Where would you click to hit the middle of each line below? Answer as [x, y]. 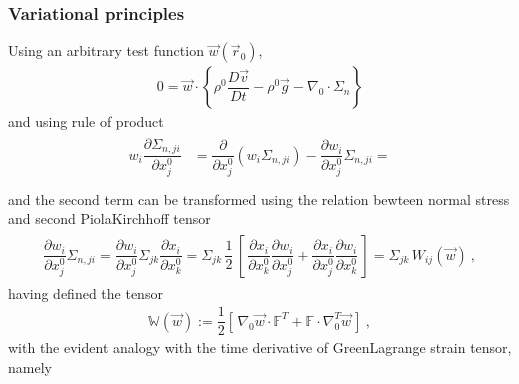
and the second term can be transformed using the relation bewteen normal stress [259, 198]
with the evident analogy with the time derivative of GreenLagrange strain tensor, [260, 347]
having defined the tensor [85, 292]
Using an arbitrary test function [106, 50]
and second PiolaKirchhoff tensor [109, 218]
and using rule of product [86, 121]
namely [30, 367]
